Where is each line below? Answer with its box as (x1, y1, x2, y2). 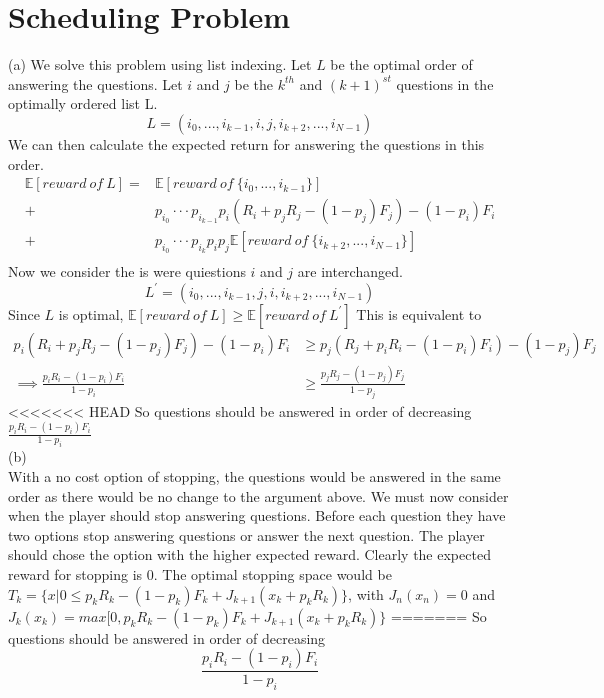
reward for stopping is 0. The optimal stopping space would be (8, 563, 392, 584)
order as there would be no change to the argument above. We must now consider (8, 485, 509, 506)
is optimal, (58, 303, 124, 324)
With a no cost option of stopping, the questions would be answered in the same (8, 465, 501, 486)
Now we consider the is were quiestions (8, 261, 246, 282)
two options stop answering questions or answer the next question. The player (8, 524, 485, 545)
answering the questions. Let (8, 73, 183, 94)
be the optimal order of (330, 54, 473, 75)
